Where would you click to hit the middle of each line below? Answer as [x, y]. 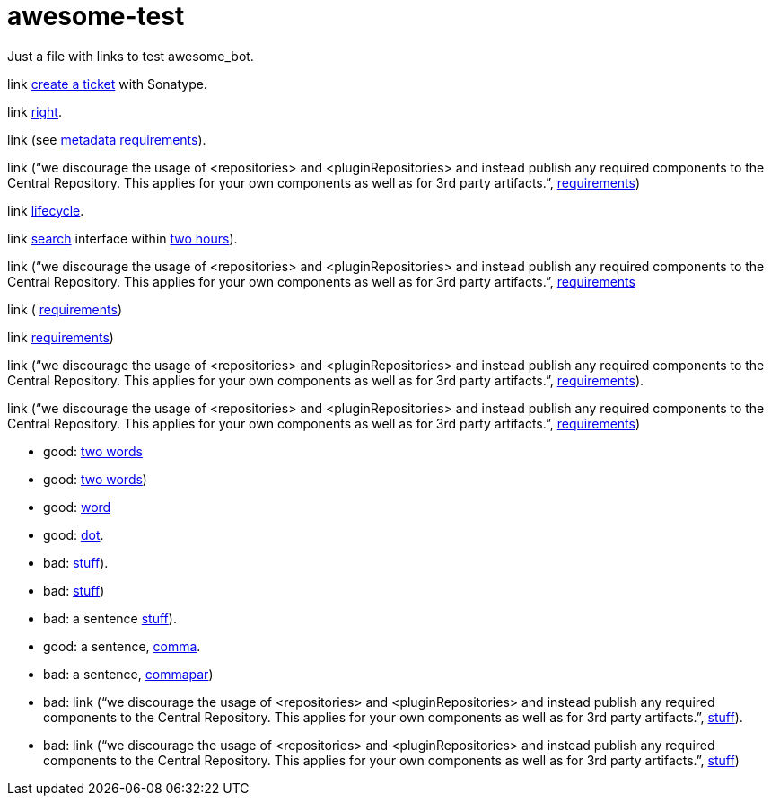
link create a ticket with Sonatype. [107, 84]
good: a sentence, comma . [122, 646]
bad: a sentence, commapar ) [128, 674]
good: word [77, 507]
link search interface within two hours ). [123, 238]
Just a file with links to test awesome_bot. [131, 56]
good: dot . [74, 534]
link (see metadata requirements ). [107, 139]
